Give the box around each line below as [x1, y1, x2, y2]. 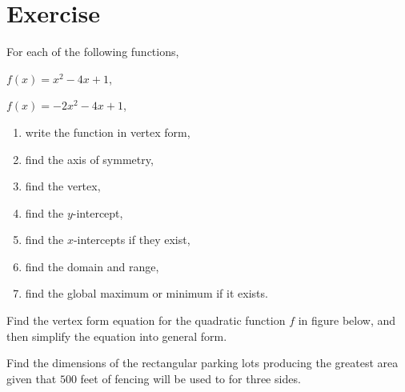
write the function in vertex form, [25, 123, 190, 140]
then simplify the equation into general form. [6, 327, 227, 344]
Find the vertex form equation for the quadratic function [6, 312, 286, 329]
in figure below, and [298, 312, 396, 329]
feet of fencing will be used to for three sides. [80, 370, 301, 386]
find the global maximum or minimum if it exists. [25, 285, 268, 302]
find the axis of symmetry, [25, 150, 154, 167]
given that [6, 370, 57, 386]
